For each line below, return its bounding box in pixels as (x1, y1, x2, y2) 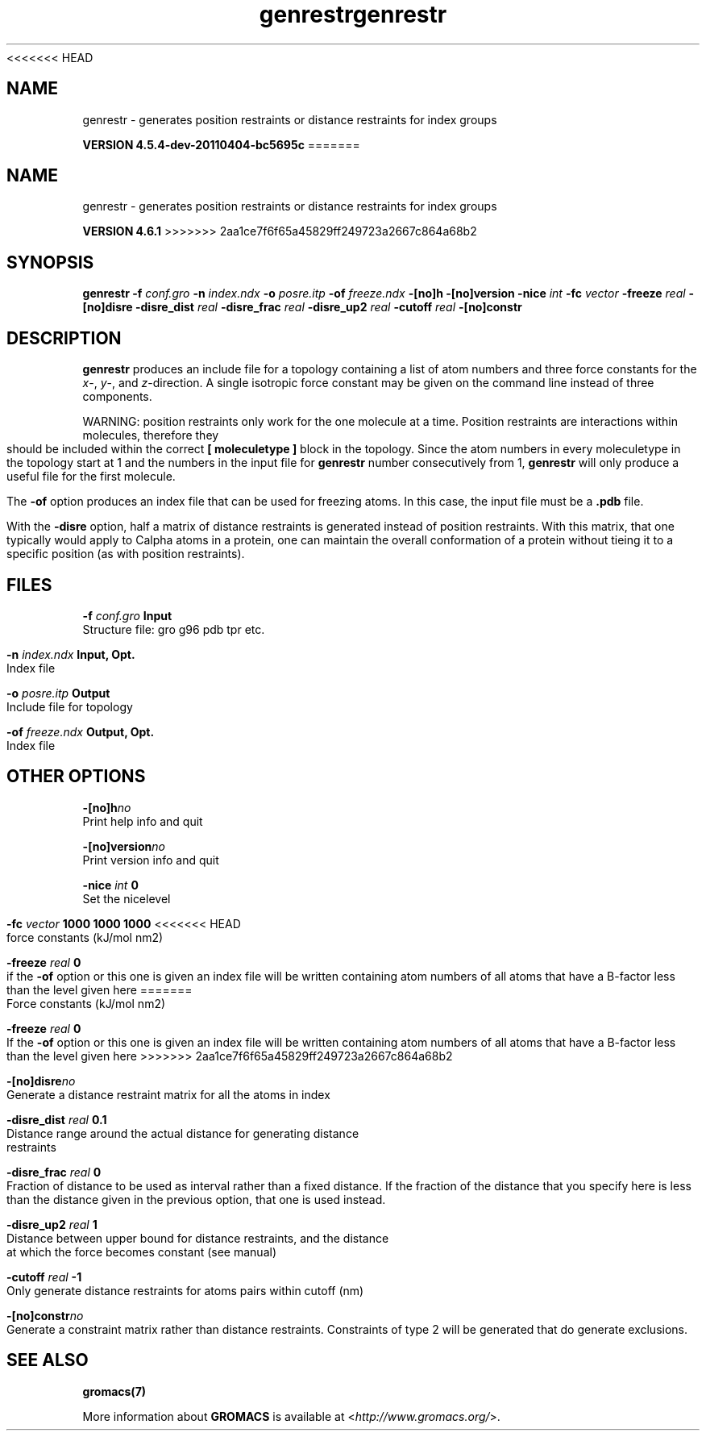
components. (82, 389, 152, 404)
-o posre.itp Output (6, 685, 110, 700)
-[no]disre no (6, 1073, 76, 1088)
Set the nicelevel (82, 891, 171, 906)
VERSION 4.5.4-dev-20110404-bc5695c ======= (82, 137, 360, 152)
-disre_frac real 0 (6, 1164, 102, 1179)
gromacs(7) (82, 1384, 147, 1398)
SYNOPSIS (6, 252, 94, 273)
